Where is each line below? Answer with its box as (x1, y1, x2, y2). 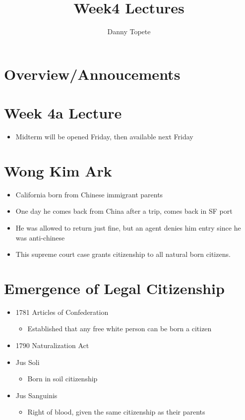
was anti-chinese (15, 232, 65, 242)
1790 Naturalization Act (15, 340, 89, 351)
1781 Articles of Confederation (15, 306, 109, 317)
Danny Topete (107, 26, 151, 37)
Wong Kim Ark (4, 160, 112, 180)
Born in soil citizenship (27, 373, 98, 384)
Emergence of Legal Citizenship (4, 278, 225, 298)
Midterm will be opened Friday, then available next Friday (15, 131, 193, 142)
